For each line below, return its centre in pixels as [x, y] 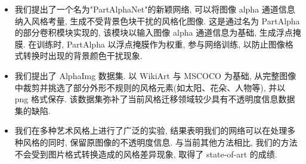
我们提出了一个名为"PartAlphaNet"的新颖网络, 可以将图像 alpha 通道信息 [155, 9]
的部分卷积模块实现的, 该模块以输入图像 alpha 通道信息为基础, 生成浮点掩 [158, 32]
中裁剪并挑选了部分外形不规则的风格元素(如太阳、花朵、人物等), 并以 [150, 87]
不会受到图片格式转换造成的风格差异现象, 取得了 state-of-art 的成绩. [146, 154]
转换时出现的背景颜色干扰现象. [83, 56]
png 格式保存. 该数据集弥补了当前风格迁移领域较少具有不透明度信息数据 [155, 99]
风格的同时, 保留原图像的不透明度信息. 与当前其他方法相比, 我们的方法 [160, 142]
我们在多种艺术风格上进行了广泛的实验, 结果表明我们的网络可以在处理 [151, 130]
